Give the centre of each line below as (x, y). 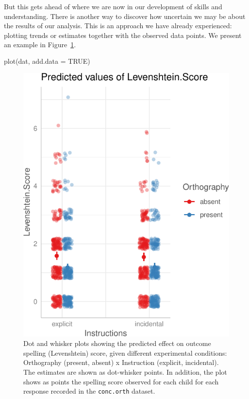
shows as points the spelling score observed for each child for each (121, 381)
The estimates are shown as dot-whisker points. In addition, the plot (125, 372)
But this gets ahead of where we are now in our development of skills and (113, 6)
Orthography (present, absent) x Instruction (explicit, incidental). (121, 362)
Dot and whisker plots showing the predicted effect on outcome (117, 343)
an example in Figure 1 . (40, 45)
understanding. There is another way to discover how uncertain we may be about (125, 16)
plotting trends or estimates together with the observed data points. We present (123, 35)
